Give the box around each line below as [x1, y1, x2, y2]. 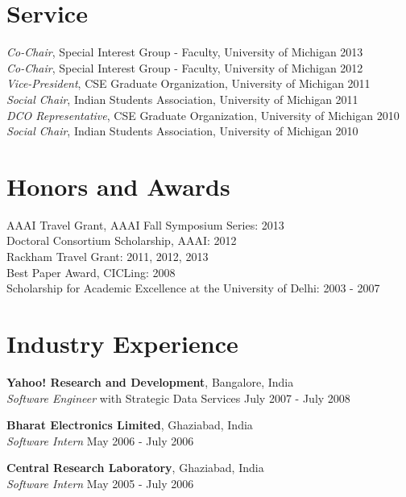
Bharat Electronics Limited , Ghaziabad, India [6, 416, 253, 433]
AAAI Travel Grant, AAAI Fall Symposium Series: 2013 [6, 216, 284, 233]
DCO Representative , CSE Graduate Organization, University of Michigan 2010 [6, 106, 400, 123]
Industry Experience [6, 326, 238, 359]
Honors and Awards [6, 169, 230, 202]
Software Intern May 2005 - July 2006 [6, 474, 194, 491]
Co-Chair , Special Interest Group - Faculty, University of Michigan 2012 [6, 59, 363, 76]
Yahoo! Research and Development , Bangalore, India [6, 373, 294, 390]
